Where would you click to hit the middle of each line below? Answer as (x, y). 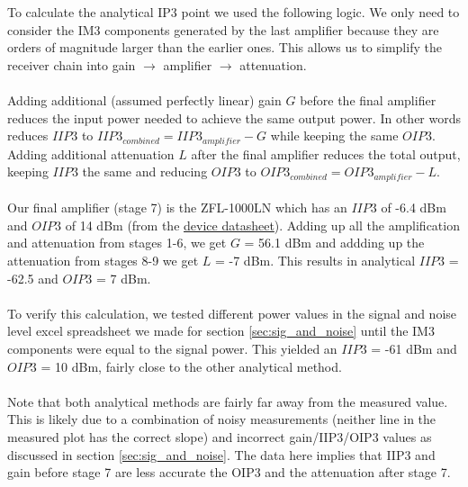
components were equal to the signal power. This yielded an (172, 348)
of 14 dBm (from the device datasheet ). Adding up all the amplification (262, 225)
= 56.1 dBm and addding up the (334, 243)
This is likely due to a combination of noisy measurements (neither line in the (222, 419)
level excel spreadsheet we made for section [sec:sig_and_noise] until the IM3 (221, 331)
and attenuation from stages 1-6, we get (117, 243)
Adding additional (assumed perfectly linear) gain (144, 99)
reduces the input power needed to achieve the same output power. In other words (234, 117)
